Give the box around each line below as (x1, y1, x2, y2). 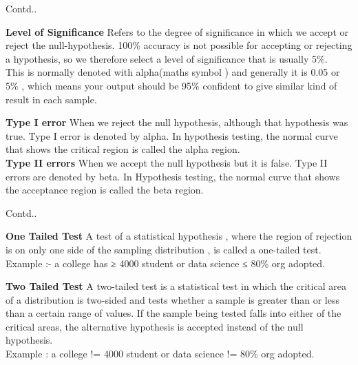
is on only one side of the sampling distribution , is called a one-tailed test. (6, 242, 322, 256)
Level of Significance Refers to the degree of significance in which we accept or (6, 24, 349, 39)
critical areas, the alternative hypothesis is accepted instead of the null (6, 319, 304, 333)
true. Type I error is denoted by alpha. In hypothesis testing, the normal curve (6, 128, 338, 143)
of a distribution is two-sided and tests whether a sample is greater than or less (6, 292, 340, 306)
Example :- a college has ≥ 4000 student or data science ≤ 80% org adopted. (6, 255, 325, 270)
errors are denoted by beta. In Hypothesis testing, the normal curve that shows (6, 169, 340, 183)
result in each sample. (6, 92, 97, 106)
